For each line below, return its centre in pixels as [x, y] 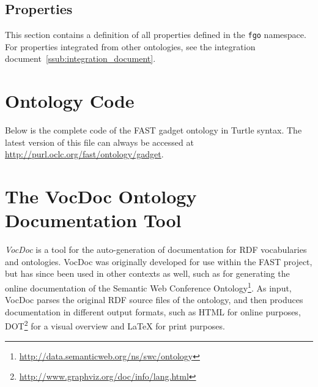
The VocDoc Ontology [101, 196]
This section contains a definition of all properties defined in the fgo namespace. [156, 35]
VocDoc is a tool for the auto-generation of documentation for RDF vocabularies [156, 250]
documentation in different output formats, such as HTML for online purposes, [153, 311]
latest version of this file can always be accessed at [99, 142]
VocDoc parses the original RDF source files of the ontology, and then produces [154, 300]
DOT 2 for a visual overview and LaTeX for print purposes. [115, 325]
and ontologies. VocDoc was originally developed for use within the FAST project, [159, 261]
